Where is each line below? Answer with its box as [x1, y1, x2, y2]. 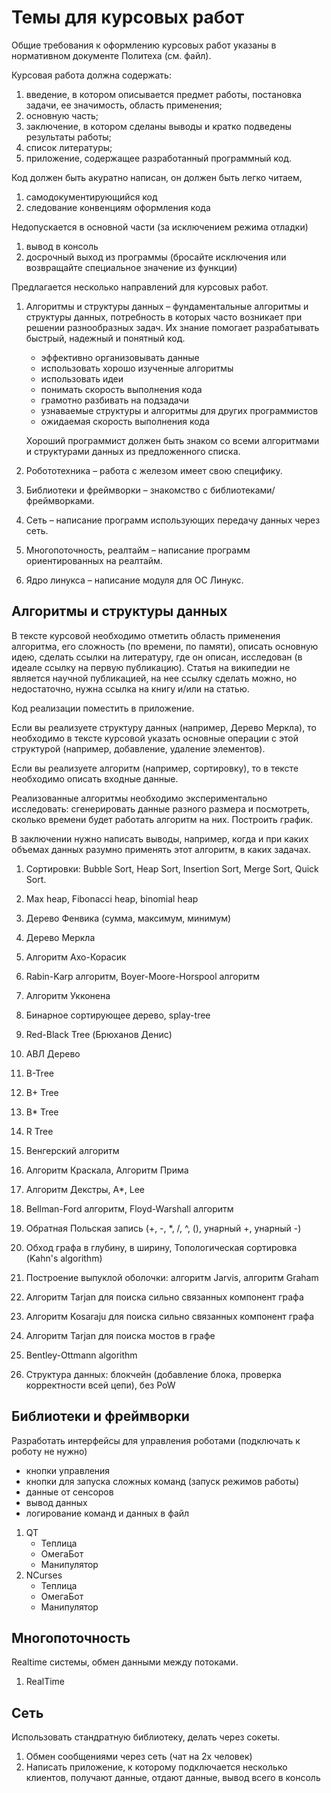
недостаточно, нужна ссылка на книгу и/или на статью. [11, 682, 250, 695]
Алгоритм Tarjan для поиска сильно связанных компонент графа [25, 1291, 304, 1303]
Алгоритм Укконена [25, 989, 111, 1001]
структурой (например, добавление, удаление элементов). [11, 742, 266, 755]
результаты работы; [25, 131, 112, 143]
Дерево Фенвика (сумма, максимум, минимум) [25, 912, 232, 924]
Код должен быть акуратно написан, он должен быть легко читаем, [11, 171, 303, 183]
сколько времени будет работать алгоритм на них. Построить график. [11, 813, 314, 825]
